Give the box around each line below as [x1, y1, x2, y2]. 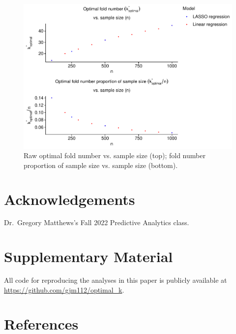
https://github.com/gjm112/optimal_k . [4, 284, 124, 295]
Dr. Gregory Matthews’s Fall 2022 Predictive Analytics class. [4, 217, 189, 228]
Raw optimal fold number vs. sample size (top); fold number [24, 150, 206, 161]
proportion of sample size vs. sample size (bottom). [24, 160, 178, 170]
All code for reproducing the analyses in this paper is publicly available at [4, 275, 227, 285]
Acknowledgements [4, 189, 135, 209]
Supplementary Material [4, 246, 173, 267]
